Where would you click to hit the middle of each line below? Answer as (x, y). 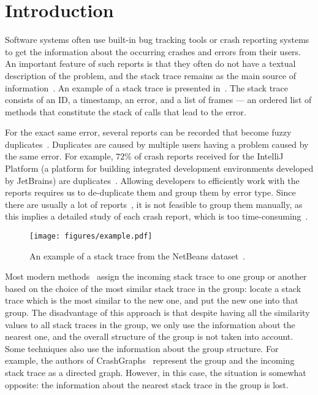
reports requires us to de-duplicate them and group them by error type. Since (150, 192)
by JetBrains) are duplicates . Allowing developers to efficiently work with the (152, 180)
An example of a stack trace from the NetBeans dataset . (138, 255)
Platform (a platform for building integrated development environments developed (159, 168)
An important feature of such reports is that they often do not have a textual (150, 63)
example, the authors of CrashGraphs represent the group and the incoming (150, 360)
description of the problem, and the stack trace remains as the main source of (150, 75)
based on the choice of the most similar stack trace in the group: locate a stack (153, 288)
